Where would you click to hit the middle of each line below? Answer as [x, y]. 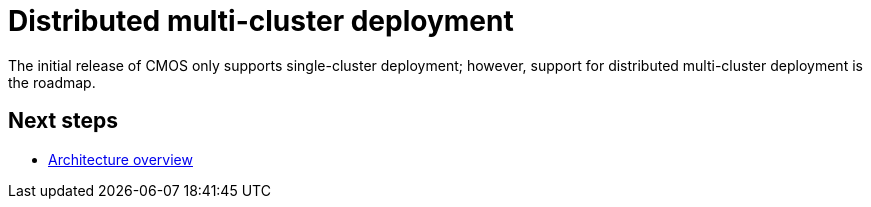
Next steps [63, 121]
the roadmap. [52, 82]
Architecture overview [120, 159]
